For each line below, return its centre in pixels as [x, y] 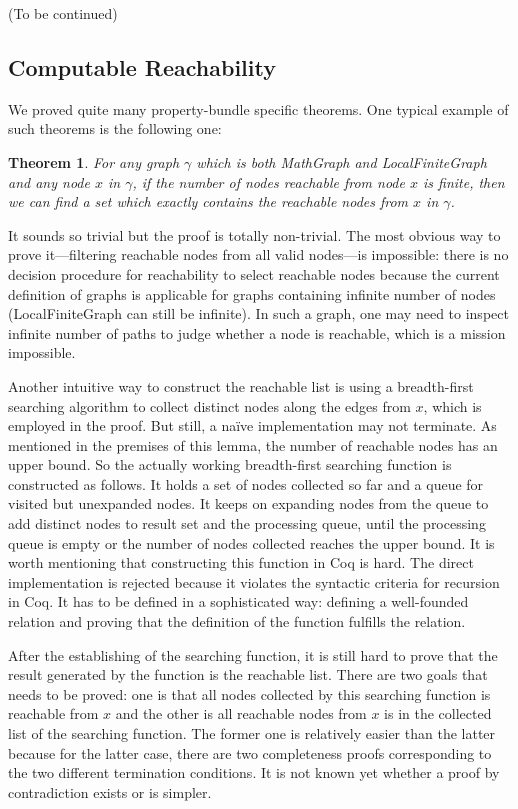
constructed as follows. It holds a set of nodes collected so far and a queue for [246, 483]
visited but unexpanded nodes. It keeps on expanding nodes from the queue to [248, 503]
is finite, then [463, 181]
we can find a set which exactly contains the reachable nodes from [208, 201]
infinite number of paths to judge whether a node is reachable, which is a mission [257, 332]
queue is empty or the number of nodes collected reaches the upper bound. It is [251, 542]
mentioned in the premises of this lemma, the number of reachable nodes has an [253, 444]
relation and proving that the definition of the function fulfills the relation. [237, 621]
